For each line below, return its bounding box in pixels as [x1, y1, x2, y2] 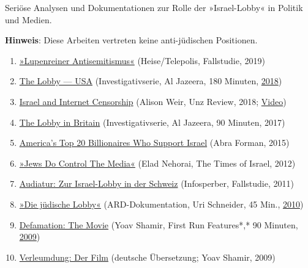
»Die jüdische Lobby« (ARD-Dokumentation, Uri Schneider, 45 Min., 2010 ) [19, 197, 304, 210]
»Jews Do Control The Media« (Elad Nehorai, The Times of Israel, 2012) [19, 156, 296, 169]
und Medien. [5, 13, 52, 26]
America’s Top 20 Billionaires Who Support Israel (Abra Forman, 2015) [19, 136, 290, 149]
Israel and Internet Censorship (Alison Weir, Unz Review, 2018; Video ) [19, 95, 287, 107]
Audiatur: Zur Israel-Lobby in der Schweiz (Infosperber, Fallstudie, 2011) [19, 177, 294, 190]
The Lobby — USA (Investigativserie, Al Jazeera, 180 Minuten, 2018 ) [19, 74, 282, 87]
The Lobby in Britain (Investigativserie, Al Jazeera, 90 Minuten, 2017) [19, 115, 285, 128]
